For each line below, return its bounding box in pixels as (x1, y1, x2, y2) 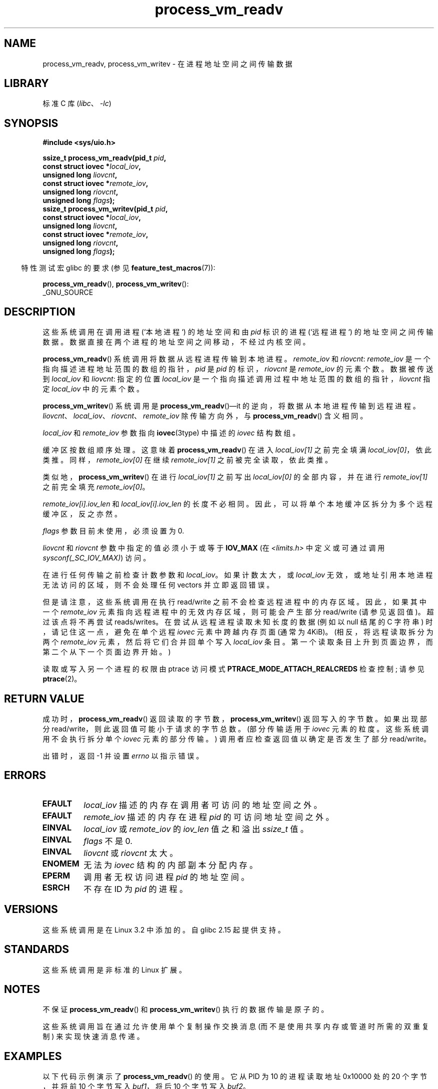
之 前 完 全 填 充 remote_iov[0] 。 (42, 482, 149, 491)
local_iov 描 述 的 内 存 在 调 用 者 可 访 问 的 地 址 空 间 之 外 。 (83, 799, 322, 810)
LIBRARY (4, 77, 49, 90)
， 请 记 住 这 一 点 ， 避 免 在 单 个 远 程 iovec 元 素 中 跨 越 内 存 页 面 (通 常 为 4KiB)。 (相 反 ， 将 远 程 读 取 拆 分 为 (42, 627, 433, 636)
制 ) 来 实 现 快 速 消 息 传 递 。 (42, 1032, 144, 1041)
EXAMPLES (4, 1049, 62, 1062)
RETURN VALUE (4, 692, 84, 705)
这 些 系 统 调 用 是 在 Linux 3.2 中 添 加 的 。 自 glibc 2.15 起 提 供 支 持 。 (42, 925, 285, 934)
